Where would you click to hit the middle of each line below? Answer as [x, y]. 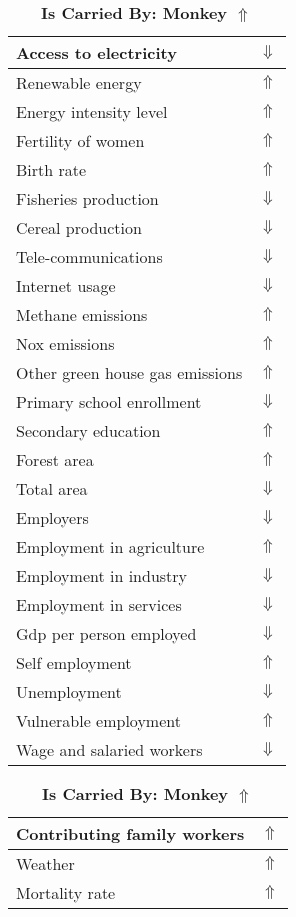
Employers [52, 517]
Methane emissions [82, 314]
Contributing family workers [130, 833]
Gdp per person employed [106, 633]
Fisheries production [87, 198]
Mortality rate [66, 892]
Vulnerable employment [98, 720]
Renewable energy [79, 82]
